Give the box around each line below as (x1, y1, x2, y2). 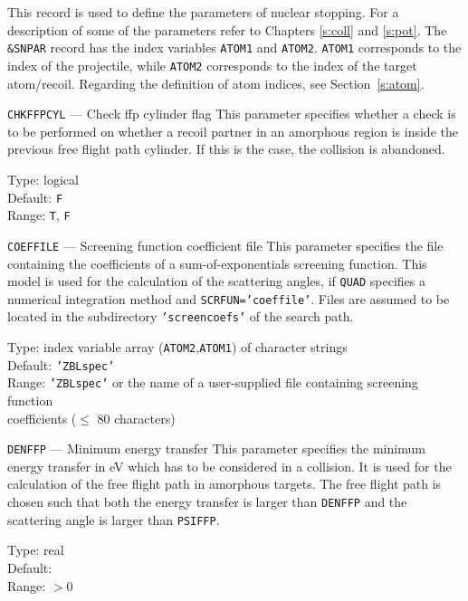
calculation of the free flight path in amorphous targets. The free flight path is (7, 474, 442, 493)
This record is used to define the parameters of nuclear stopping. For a (7, 3, 399, 21)
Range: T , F (7, 205, 71, 224)
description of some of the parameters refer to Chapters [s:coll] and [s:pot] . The (7, 20, 447, 39)
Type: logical (7, 169, 79, 188)
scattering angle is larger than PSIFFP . (7, 510, 220, 529)
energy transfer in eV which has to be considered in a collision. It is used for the (7, 456, 452, 475)
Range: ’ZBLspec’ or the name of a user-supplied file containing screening (7, 373, 418, 392)
